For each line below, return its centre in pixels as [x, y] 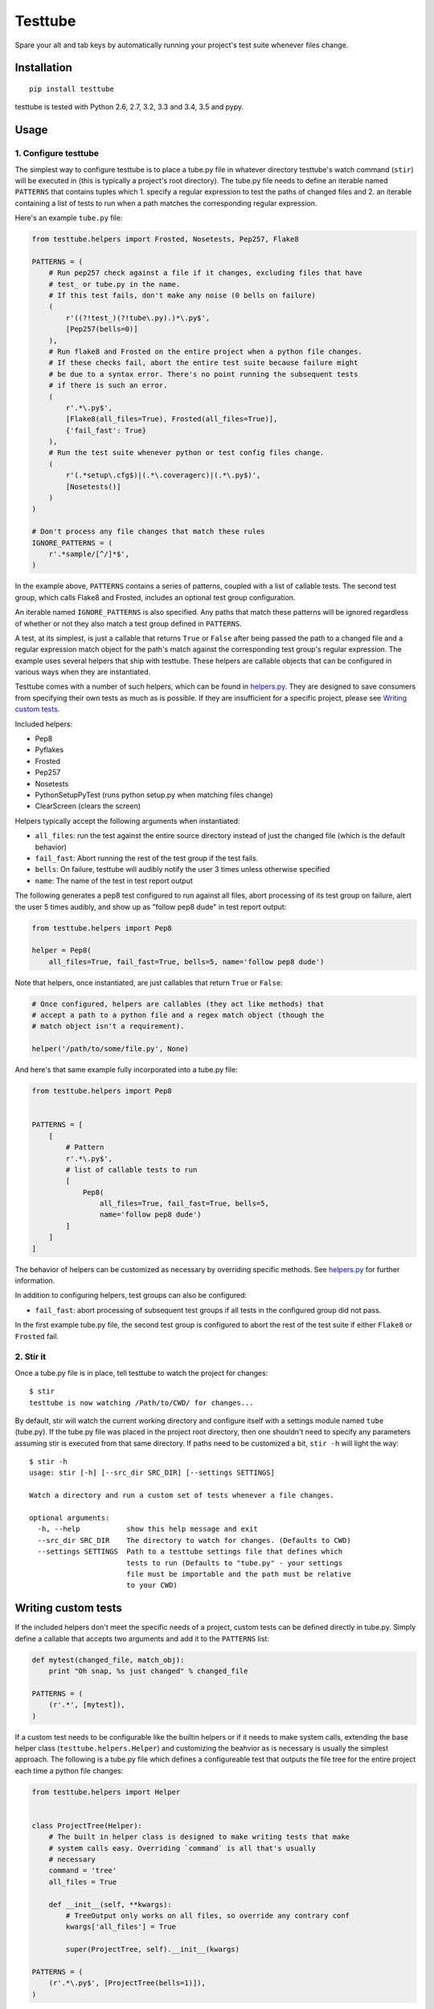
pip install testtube [72, 89]
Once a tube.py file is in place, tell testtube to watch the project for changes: [141, 1373]
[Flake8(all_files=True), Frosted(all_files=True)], [172, 419]
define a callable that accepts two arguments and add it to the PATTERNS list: [142, 1639]
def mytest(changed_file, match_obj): [108, 1660]
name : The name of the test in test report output [114, 881]
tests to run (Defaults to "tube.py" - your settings [234, 1563]
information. [35, 1281]
